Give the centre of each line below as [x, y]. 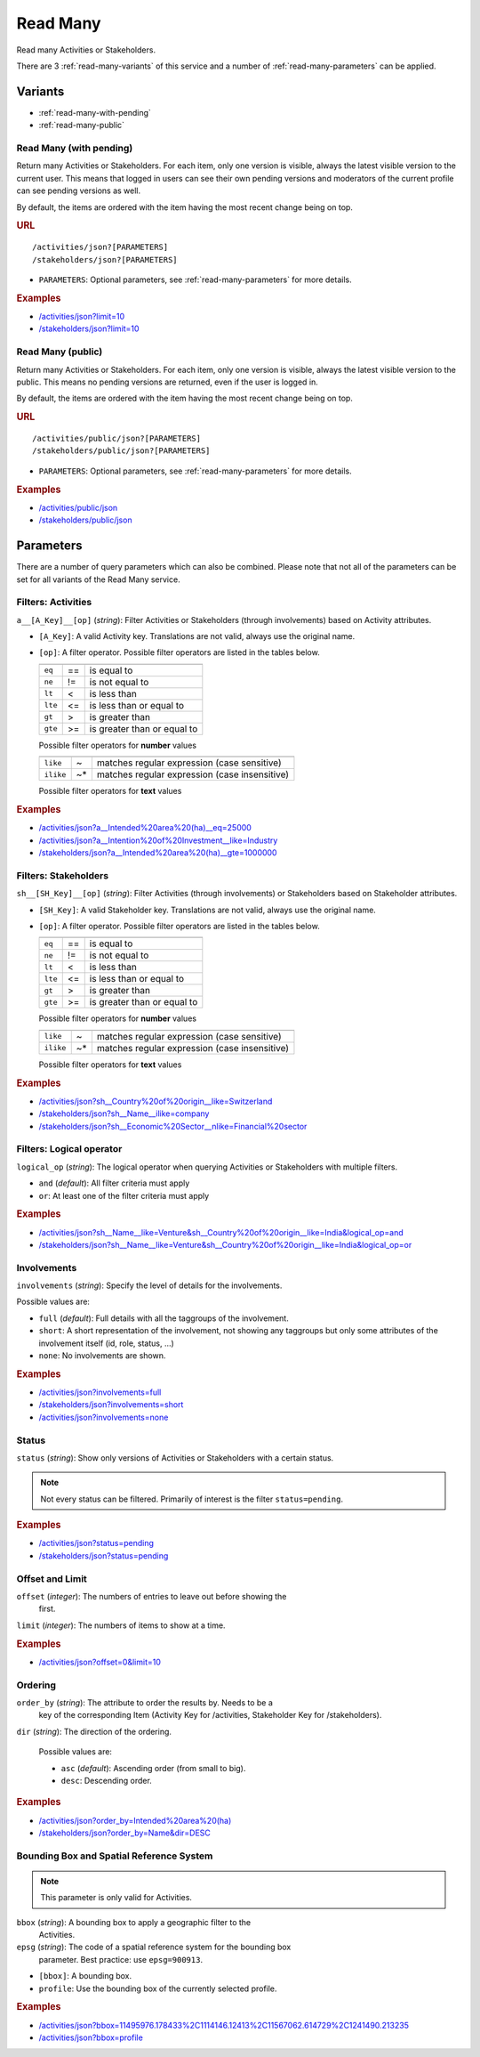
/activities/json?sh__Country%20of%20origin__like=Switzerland [156, 1101]
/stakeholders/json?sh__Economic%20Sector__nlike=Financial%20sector [173, 1126]
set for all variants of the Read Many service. [99, 579]
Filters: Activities [54, 603]
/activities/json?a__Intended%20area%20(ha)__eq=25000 [145, 828]
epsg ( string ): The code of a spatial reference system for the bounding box [154, 1947]
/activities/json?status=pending [96, 1543]
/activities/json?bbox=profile [91, 2037]
